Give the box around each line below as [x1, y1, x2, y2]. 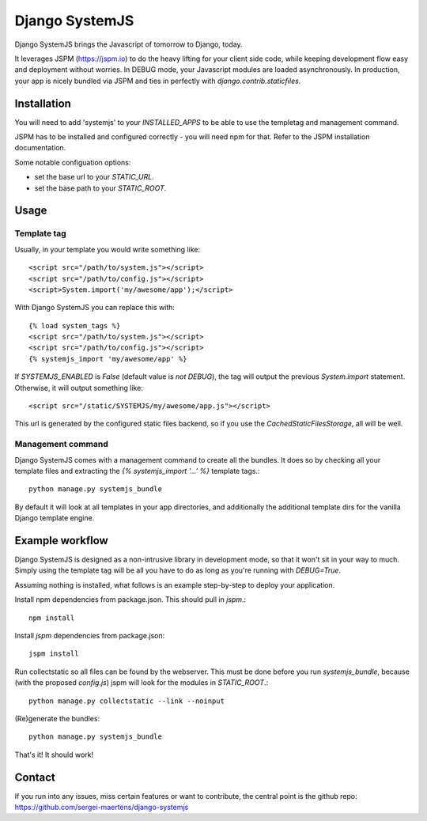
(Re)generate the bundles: [14, 713, 100, 723]
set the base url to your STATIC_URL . [34, 172, 154, 182]
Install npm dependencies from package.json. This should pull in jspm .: [14, 595, 247, 604]
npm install [28, 613, 75, 622]
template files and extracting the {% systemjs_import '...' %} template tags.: [14, 466, 260, 475]
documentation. [14, 143, 66, 153]
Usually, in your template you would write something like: [14, 244, 201, 254]
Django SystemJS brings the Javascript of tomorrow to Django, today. [14, 40, 243, 49]
